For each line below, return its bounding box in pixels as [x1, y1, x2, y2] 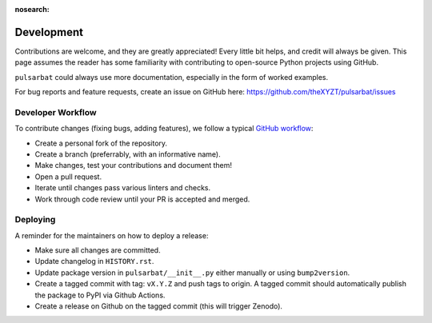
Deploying [14, 214, 56, 225]
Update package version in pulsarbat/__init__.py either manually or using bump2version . [34, 268, 350, 277]
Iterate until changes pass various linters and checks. [34, 183, 211, 193]
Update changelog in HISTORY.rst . [34, 257, 154, 266]
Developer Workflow [14, 106, 97, 118]
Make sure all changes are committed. [34, 245, 161, 255]
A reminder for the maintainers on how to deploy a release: [14, 230, 209, 240]
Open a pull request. [34, 172, 102, 181]
